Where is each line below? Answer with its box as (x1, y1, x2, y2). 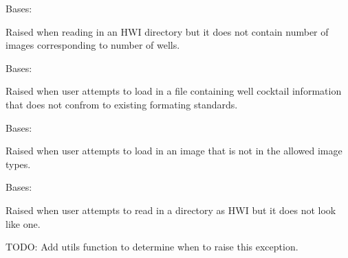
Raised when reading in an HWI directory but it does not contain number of (6, 24, 329, 38)
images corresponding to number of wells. (6, 38, 180, 52)
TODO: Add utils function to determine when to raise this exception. (6, 239, 298, 254)
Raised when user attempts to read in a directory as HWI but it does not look (6, 202, 336, 217)
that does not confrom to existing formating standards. (6, 97, 238, 111)
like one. (6, 216, 41, 231)
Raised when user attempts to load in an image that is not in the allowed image (6, 143, 342, 158)
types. (6, 156, 31, 171)
